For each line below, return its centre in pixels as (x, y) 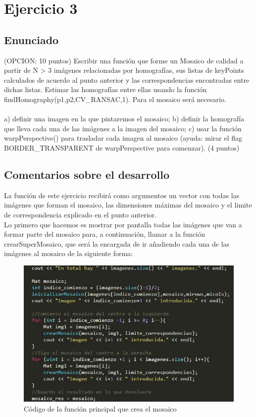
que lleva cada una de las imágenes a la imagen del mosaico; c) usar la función (123, 128)
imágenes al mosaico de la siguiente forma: (69, 253)
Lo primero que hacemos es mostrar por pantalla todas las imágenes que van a (123, 224)
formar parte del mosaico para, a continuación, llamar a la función (105, 234)
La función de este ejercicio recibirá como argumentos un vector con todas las (122, 195)
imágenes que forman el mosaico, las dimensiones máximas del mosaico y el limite (128, 205)
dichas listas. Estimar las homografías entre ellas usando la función (105, 89)
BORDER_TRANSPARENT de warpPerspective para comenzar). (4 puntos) (122, 147)
